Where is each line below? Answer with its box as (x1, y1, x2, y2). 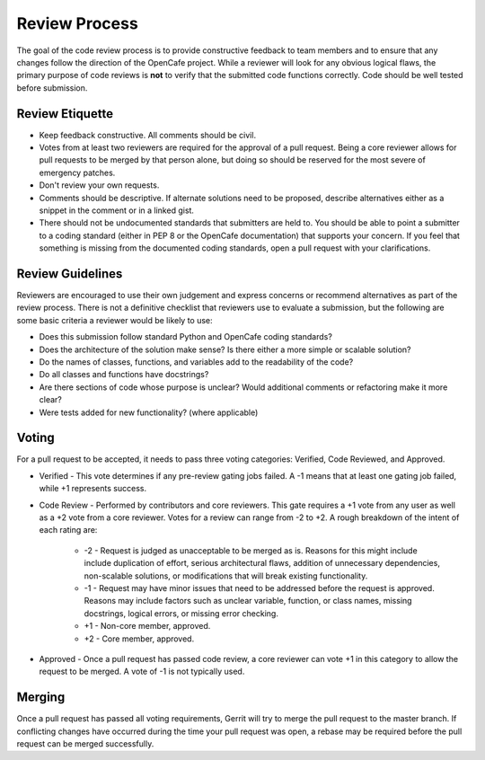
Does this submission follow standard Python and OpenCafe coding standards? (39, 331, 332, 342)
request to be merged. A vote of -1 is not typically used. (39, 666, 245, 677)
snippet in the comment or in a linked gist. (39, 205, 195, 216)
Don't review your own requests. (39, 180, 160, 190)
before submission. (16, 82, 88, 93)
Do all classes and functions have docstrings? (39, 369, 209, 380)
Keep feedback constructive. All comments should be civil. (39, 129, 256, 140)
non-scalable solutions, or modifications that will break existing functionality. (84, 570, 368, 581)
